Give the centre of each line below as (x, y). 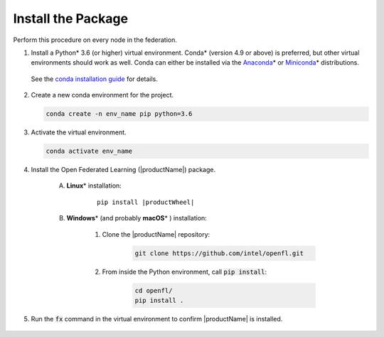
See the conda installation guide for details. (94, 79)
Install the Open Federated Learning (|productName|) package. (123, 170)
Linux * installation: (94, 186)
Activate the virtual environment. (79, 132)
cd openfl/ (154, 290)
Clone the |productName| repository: (156, 234)
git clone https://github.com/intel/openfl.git (219, 253)
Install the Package (70, 18)
